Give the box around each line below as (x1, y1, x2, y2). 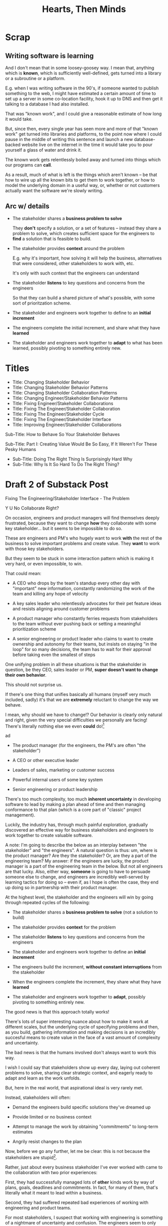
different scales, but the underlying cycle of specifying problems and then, (5, 1024, 159, 1030)
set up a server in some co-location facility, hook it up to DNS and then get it (5, 96, 163, 101)
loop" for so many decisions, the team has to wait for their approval (12, 646, 151, 652)
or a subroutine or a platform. (5, 75, 66, 81)
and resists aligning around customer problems (12, 605, 110, 611)
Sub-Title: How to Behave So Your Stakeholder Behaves (5, 431, 120, 437)
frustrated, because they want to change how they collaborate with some (5, 520, 156, 526)
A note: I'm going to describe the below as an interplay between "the (5, 842, 147, 848)
